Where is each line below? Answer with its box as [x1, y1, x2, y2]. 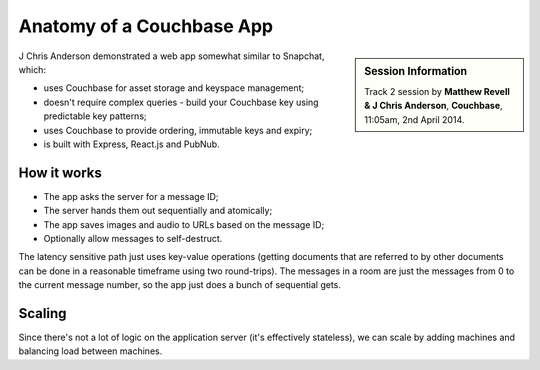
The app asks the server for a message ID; [43, 190, 219, 202]
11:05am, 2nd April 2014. [364, 113, 465, 125]
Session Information [364, 64, 468, 78]
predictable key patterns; [43, 110, 147, 122]
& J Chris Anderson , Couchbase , [364, 100, 504, 112]
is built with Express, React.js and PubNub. [43, 138, 220, 150]
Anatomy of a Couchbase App [18, 15, 274, 37]
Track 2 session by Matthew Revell [364, 85, 510, 97]
